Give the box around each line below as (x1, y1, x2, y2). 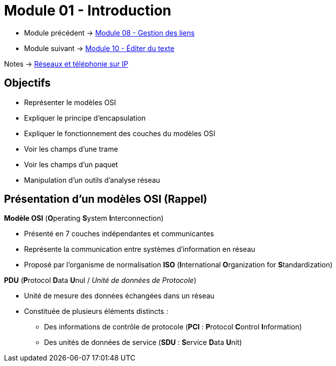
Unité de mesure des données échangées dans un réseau (24, 291, 215, 300)
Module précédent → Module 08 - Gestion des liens (24, 28, 195, 37)
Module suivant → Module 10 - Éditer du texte (24, 44, 175, 53)
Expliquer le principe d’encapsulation (24, 113, 146, 122)
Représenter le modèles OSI (24, 98, 116, 107)
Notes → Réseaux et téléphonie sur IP (4, 59, 128, 68)
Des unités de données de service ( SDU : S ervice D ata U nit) (44, 338, 242, 347)
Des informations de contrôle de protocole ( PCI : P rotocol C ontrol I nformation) (44, 322, 302, 331)
